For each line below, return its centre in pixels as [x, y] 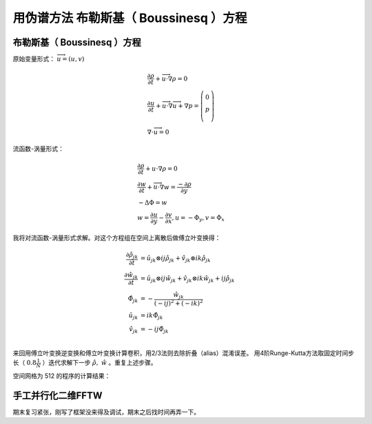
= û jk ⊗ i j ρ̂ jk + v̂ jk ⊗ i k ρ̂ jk [176, 259]
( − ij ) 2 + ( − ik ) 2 [178, 303]
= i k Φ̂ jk [152, 316]
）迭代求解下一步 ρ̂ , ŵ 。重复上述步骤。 [100, 363]
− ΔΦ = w [153, 202]
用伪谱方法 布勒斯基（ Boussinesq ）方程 [130, 18]
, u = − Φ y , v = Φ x [198, 218]
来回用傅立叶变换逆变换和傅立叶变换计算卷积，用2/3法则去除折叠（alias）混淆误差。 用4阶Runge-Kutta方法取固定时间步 [184, 353]
